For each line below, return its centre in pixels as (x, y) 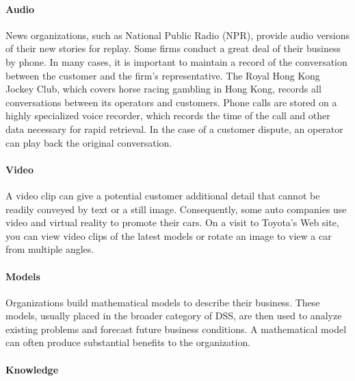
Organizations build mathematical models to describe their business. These (163, 302)
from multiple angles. (50, 249)
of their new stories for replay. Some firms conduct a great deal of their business (173, 48)
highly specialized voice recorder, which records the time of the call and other (168, 115)
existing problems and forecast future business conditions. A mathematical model (176, 329)
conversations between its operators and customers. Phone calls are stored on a (171, 102)
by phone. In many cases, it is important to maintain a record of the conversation (176, 61)
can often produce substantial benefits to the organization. (128, 342)
